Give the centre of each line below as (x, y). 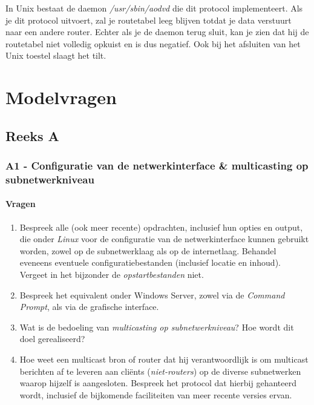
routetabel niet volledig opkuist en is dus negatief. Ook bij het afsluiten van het (153, 43)
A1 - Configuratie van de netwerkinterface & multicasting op (157, 166)
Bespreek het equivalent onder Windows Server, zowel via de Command (152, 295)
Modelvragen (61, 97)
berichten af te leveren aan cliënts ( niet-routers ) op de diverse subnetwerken (160, 371)
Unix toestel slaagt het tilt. (56, 55)
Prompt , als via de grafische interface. (89, 307)
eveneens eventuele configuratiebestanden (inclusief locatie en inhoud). (150, 262)
